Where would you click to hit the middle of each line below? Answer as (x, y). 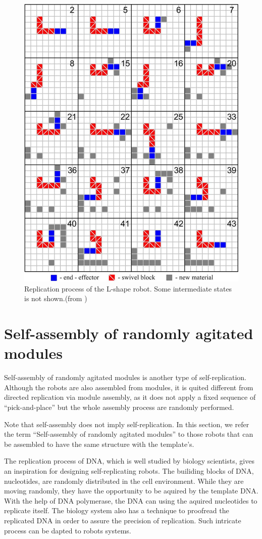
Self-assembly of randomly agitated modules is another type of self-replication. (125, 377)
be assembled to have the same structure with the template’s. (99, 444)
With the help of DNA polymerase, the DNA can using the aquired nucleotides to (131, 500)
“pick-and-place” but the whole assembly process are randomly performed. (119, 407)
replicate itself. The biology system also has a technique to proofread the (117, 510)
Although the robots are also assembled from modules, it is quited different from (129, 387)
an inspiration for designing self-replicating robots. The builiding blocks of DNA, (129, 471)
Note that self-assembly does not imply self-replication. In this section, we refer (127, 424)
